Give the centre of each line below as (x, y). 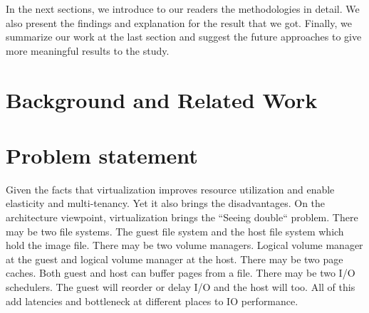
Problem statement (102, 155)
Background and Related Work (162, 99)
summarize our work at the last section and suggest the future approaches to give (184, 37)
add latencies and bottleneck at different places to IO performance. (152, 301)
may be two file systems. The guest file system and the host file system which (175, 231)
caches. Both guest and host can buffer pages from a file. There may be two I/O (181, 273)
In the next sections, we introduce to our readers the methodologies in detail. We (183, 9)
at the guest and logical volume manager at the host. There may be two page (175, 259)
